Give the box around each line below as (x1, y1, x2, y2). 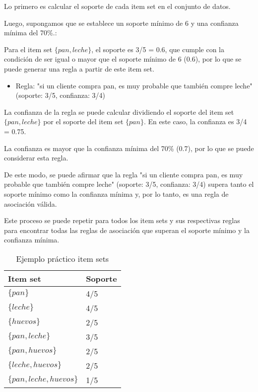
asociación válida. (4, 198, 57, 209)
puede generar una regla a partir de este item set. (4, 63, 154, 74)
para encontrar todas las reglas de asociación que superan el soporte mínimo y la (4, 225, 250, 235)
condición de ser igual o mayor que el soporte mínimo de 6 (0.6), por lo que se (4, 54, 242, 64)
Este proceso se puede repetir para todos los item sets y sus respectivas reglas (4, 215, 240, 226)
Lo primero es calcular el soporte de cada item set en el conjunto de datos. (4, 1, 231, 11)
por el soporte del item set (43, 116, 124, 127)
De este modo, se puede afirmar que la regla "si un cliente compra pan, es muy (4, 169, 243, 179)
